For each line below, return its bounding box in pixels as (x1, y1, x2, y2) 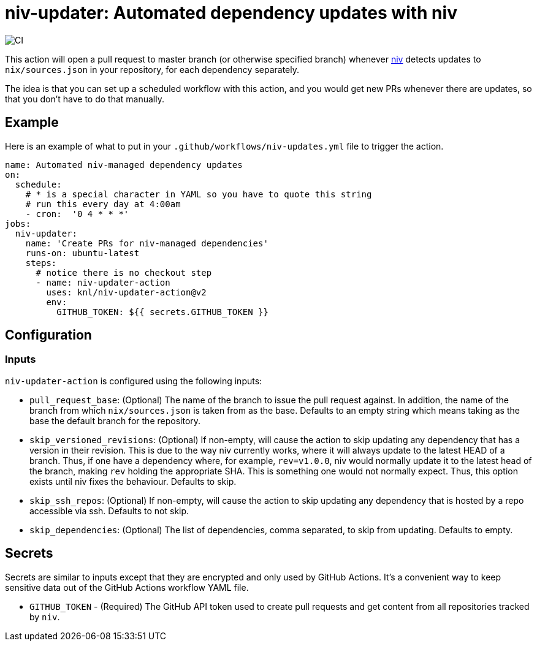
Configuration (5, 327, 92, 343)
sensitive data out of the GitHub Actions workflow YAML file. (5, 582, 249, 593)
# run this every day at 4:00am (25, 199, 181, 209)
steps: (25, 257, 57, 268)
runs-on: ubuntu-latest (25, 248, 140, 258)
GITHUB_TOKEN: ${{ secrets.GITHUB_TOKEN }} (56, 306, 268, 317)
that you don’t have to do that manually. (5, 93, 164, 104)
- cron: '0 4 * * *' (25, 208, 129, 219)
